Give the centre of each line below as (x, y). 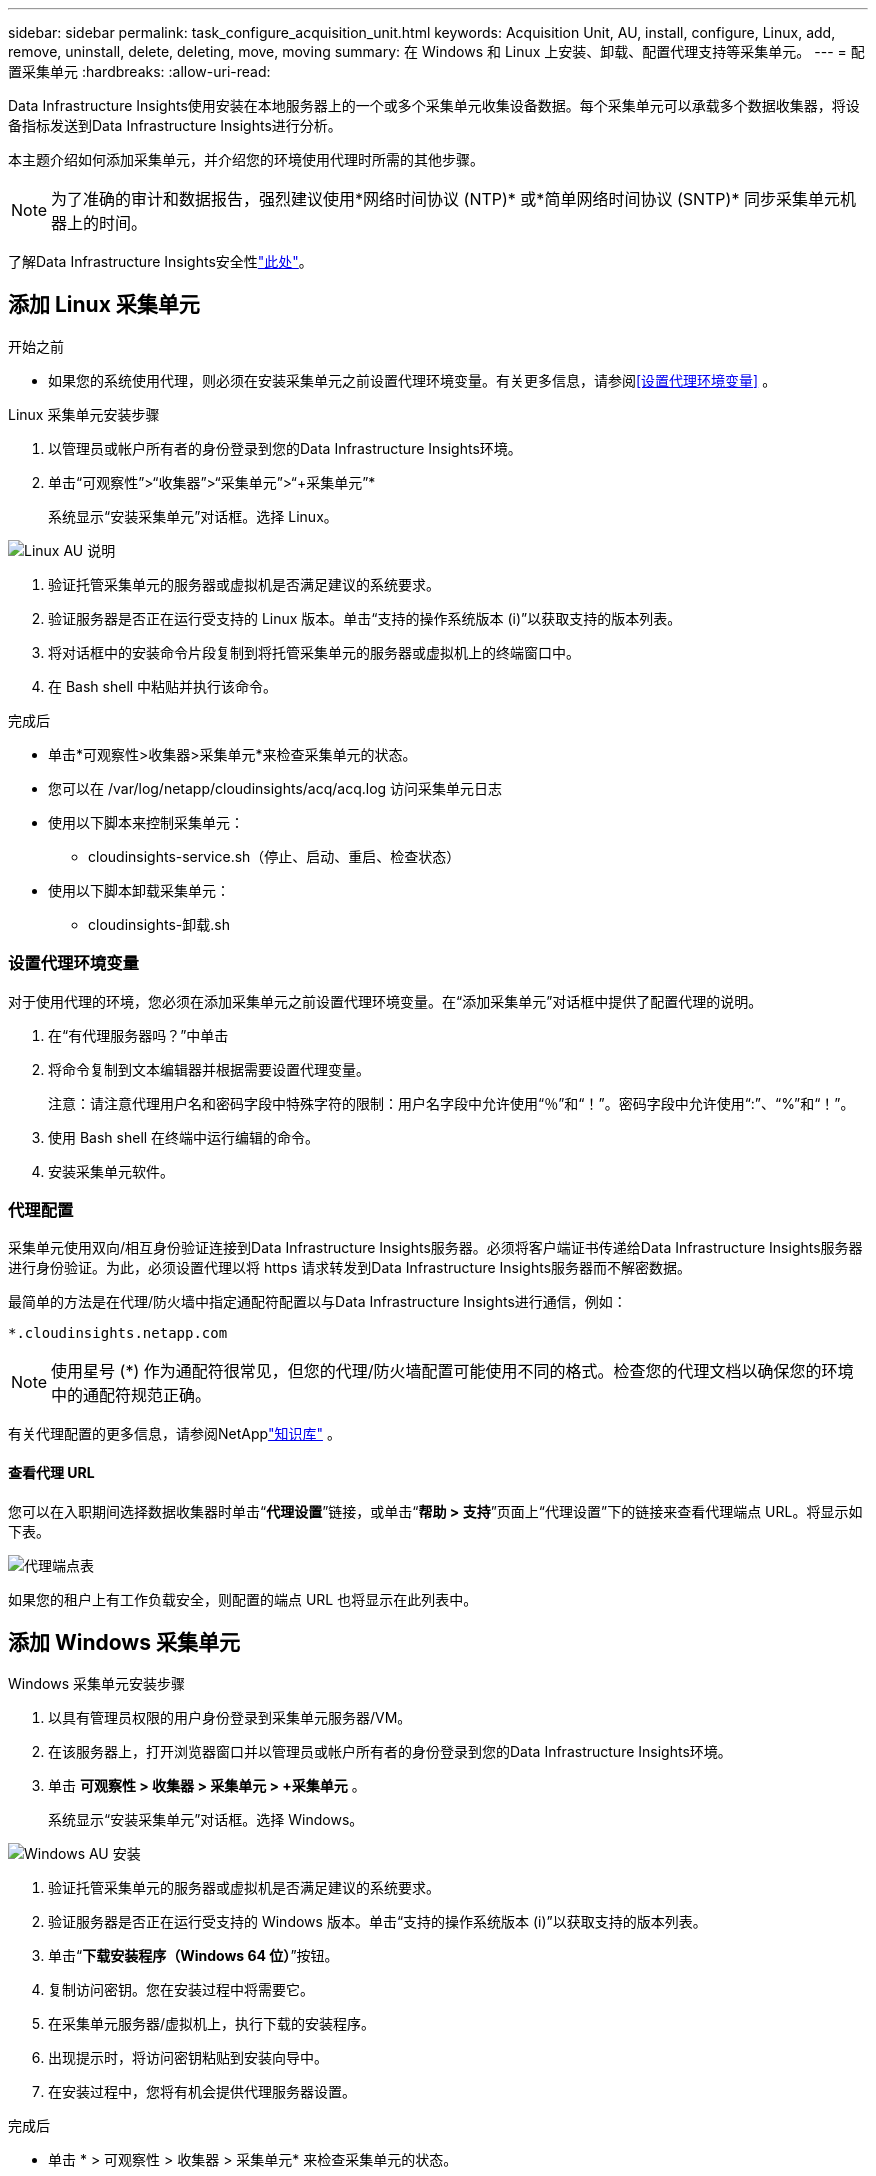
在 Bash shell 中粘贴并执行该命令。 (163, 686)
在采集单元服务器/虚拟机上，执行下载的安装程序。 (212, 2024)
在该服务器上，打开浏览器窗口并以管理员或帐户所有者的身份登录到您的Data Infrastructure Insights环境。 (390, 1752)
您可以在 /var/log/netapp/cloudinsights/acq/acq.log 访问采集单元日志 (275, 788)
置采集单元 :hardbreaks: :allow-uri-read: (139, 71)
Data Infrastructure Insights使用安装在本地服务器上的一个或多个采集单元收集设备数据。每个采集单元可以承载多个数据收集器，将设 (434, 105)
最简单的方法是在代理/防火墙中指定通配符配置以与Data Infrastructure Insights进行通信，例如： (317, 1302)
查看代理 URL (51, 1472)
